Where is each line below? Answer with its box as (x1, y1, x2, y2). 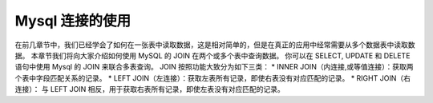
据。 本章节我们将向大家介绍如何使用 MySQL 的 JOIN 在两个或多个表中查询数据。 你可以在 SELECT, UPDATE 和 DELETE (14, 50, 411, 60)
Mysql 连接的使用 (14, 12, 132, 30)
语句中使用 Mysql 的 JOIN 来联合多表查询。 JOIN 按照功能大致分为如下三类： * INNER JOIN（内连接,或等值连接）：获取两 (14, 62, 414, 72)
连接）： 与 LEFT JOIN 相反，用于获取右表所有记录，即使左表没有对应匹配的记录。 (14, 85, 285, 94)
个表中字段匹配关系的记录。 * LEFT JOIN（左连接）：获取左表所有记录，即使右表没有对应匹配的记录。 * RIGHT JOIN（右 (14, 73, 411, 83)
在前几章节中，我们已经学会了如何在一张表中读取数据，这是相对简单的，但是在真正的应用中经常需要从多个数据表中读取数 (14, 40, 415, 50)
